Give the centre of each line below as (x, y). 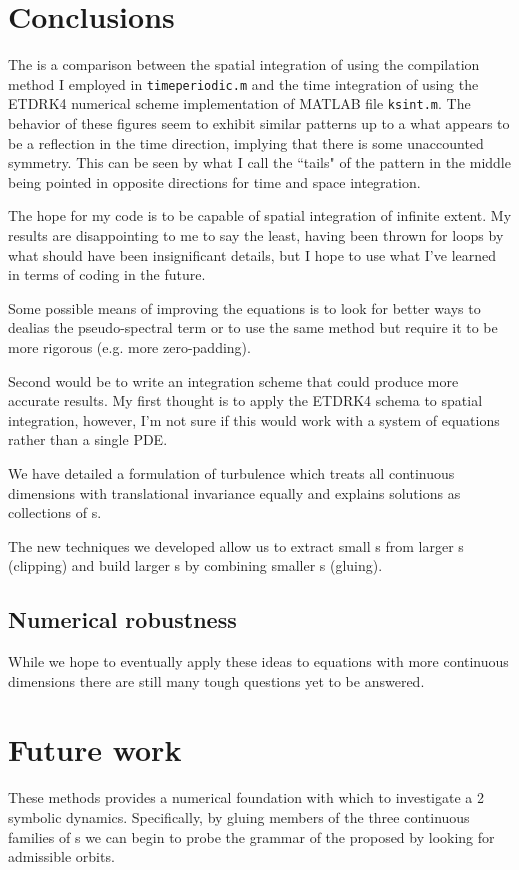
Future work (95, 749)
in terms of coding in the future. (107, 274)
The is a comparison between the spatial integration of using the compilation (244, 64)
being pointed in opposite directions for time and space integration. (214, 181)
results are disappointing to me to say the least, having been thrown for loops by (256, 235)
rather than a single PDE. (88, 439)
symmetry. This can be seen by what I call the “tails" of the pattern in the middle (259, 162)
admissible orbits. (61, 856)
